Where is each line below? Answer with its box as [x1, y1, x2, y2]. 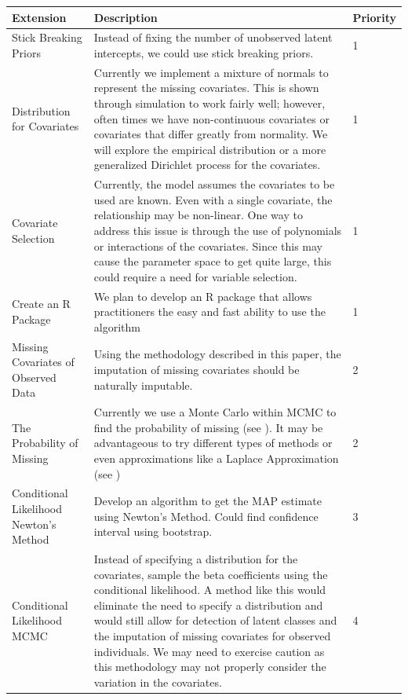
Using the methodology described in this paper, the [93, 346, 341, 362]
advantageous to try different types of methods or [93, 434, 333, 451]
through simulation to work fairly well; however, [93, 94, 326, 111]
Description [93, 9, 158, 25]
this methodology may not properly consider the [93, 658, 326, 675]
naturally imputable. [93, 376, 193, 393]
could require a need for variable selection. [93, 268, 297, 284]
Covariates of [12, 354, 75, 370]
